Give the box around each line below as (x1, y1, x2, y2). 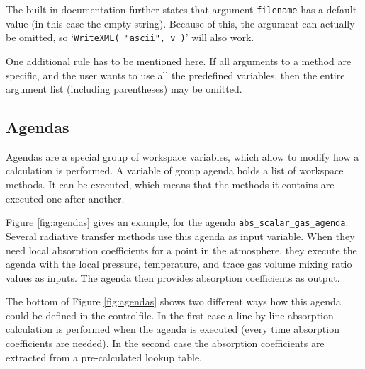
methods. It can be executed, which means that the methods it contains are (6, 177, 335, 192)
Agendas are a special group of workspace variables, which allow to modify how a (6, 149, 359, 164)
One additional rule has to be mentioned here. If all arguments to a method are (6, 53, 352, 68)
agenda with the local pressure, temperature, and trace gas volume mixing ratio (6, 256, 352, 271)
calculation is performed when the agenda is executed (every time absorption (6, 322, 339, 336)
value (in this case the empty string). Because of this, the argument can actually (6, 16, 355, 30)
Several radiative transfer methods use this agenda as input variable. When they (6, 228, 355, 243)
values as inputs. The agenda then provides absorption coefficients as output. (6, 270, 340, 285)
